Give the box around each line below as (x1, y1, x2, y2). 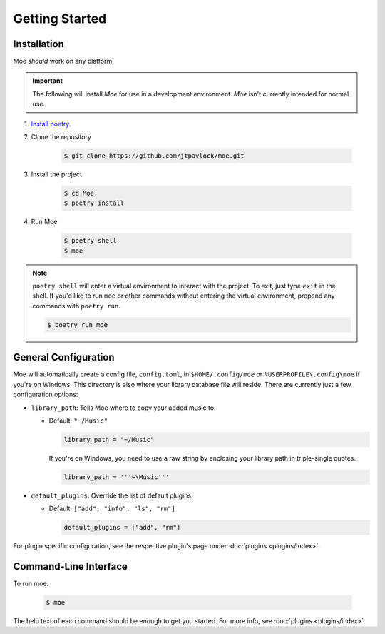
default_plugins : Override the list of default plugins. (31, 491, 193, 500)
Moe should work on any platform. (13, 57, 114, 66)
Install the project (31, 170, 82, 178)
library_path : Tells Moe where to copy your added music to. (31, 403, 217, 412)
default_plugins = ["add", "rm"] (63, 523, 181, 532)
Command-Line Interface (13, 560, 128, 573)
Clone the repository (31, 133, 92, 141)
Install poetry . (31, 119, 71, 128)
